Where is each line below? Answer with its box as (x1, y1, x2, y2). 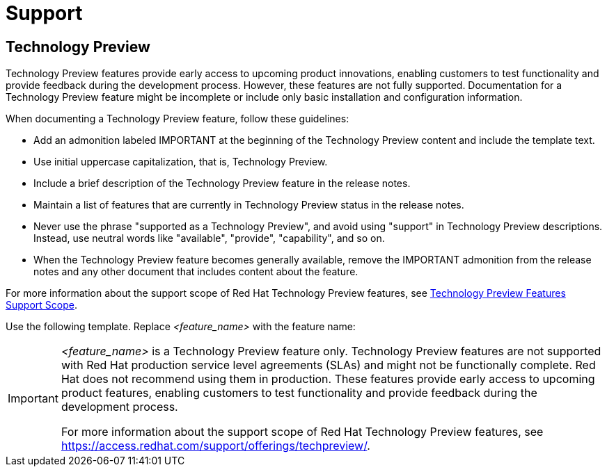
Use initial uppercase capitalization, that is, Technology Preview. (33, 156, 328, 168)
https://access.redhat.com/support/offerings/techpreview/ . (61, 439, 370, 453)
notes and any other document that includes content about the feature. (33, 266, 358, 278)
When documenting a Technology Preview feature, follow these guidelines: (6, 113, 349, 125)
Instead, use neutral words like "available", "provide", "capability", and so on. (33, 232, 385, 245)
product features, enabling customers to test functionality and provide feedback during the (61, 386, 537, 400)
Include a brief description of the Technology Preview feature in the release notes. (33, 177, 411, 190)
